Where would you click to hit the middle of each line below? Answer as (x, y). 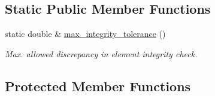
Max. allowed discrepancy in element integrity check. (101, 53)
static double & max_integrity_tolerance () (85, 34)
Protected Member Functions (98, 86)
